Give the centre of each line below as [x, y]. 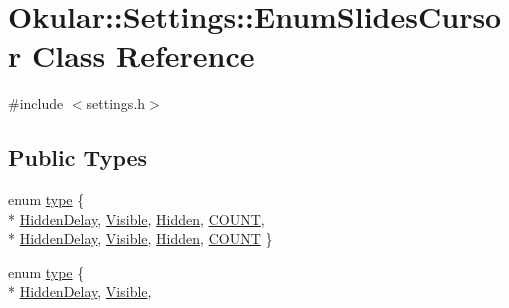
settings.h [116, 103]
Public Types [78, 157]
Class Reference [143, 55]
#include [36, 103]
